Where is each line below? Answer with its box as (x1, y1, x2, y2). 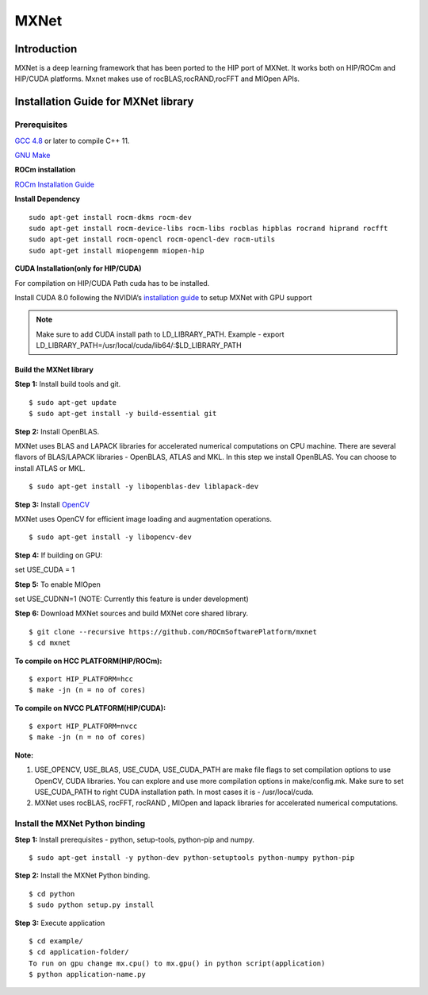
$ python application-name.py (29, 970, 147, 979)
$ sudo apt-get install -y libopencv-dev (29, 533, 192, 542)
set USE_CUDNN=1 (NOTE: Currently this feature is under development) (14, 594, 249, 604)
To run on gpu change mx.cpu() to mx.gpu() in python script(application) (29, 958, 326, 968)
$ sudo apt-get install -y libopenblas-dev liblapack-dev (29, 482, 259, 492)
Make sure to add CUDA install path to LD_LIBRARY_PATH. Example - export (36, 330, 285, 339)
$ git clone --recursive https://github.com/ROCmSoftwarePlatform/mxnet (29, 627, 317, 636)
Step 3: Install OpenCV (14, 499, 90, 509)
